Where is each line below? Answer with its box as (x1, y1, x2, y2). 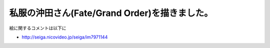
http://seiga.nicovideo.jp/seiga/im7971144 (21, 34, 108, 40)
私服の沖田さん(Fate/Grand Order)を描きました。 (9, 7, 213, 18)
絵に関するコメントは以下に (9, 25, 66, 31)
